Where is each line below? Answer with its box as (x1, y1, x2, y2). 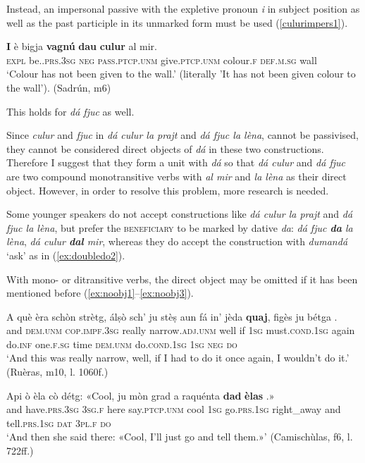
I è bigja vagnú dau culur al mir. (6, 39, 157, 54)
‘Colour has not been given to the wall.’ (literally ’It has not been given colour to (6, 66, 356, 81)
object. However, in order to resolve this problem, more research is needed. (6, 183, 329, 197)
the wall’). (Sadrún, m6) (6, 80, 111, 94)
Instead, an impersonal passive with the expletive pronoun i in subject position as (6, 1, 360, 16)
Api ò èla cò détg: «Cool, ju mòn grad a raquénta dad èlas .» (6, 388, 275, 402)
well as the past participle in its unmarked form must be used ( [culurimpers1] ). (6, 15, 348, 30)
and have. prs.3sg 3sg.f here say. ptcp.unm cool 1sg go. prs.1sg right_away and (6, 402, 341, 416)
